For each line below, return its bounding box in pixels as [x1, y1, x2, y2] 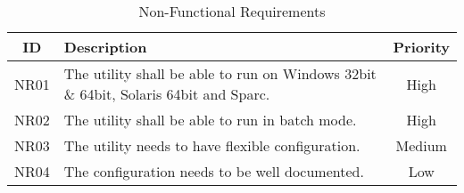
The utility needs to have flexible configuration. [63, 135, 360, 156]
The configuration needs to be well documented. [63, 161, 364, 181]
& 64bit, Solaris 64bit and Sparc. [63, 84, 270, 104]
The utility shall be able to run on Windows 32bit [63, 63, 377, 84]
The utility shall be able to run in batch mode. [63, 109, 357, 130]
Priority [393, 36, 450, 57]
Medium [395, 135, 447, 156]
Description [63, 36, 147, 57]
